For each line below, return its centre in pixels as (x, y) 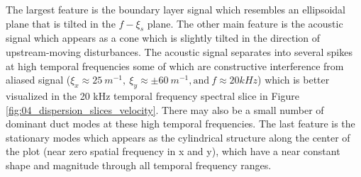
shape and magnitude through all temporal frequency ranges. (139, 165)
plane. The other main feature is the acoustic (245, 23)
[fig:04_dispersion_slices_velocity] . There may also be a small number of (165, 109)
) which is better (294, 80)
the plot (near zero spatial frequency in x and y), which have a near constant (173, 151)
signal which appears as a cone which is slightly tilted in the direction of (163, 38)
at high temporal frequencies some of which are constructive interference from (175, 65)
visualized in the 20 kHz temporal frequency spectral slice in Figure (152, 95)
